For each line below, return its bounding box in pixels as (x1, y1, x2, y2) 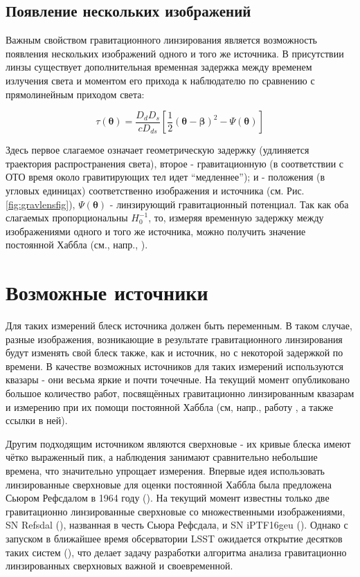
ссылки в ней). (6, 413, 68, 428)
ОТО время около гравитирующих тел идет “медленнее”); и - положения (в (6, 170, 325, 184)
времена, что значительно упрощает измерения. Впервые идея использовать (6, 464, 325, 478)
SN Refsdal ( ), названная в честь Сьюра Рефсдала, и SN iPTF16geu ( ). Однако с (6, 518, 348, 532)
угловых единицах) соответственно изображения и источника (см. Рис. (6, 183, 305, 197)
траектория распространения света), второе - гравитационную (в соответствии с (6, 156, 344, 170)
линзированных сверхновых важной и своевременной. (6, 558, 233, 573)
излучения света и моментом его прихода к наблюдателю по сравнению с (6, 73, 315, 87)
